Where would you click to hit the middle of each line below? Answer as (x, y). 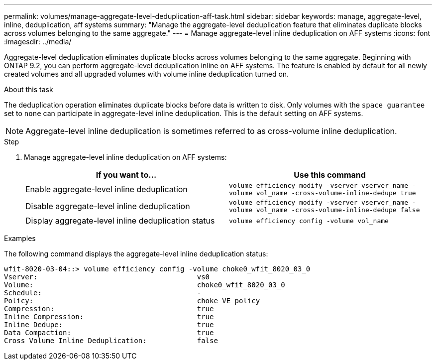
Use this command (330, 175)
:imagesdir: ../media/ (38, 42)
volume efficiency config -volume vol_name (309, 221)
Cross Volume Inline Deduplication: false (111, 341)
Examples (20, 238)
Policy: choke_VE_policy (132, 301)
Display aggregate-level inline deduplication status (120, 221)
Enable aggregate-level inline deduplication (107, 189)
